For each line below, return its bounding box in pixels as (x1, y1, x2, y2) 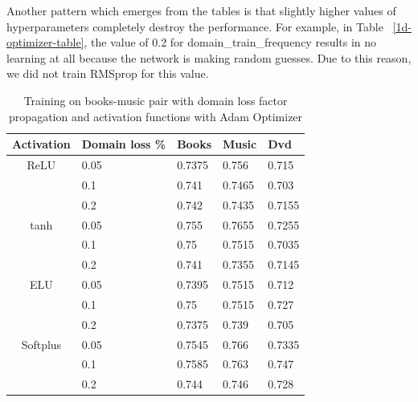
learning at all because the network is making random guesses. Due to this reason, (6, 49, 412, 66)
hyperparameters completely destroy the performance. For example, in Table (6, 18, 383, 35)
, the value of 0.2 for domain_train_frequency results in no (84, 34, 377, 51)
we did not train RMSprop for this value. (6, 65, 209, 82)
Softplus (21, 335, 62, 352)
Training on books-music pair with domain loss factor (23, 91, 288, 108)
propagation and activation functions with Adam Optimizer (9, 108, 303, 124)
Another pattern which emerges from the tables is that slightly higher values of (6, 2, 396, 18)
